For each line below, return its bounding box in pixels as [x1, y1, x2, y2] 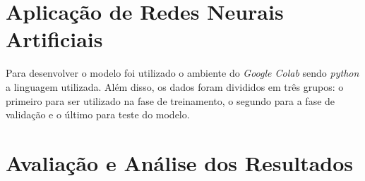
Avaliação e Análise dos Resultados [6, 148, 354, 177]
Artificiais [6, 25, 103, 54]
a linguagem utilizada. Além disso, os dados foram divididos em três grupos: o [6, 79, 344, 94]
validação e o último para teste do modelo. [6, 107, 190, 122]
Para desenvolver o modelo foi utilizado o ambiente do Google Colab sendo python [6, 65, 359, 80]
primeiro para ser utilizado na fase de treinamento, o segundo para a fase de [6, 93, 335, 108]
